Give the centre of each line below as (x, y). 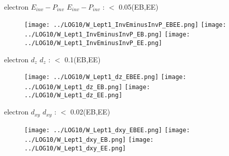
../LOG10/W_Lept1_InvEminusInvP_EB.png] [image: (107, 35)
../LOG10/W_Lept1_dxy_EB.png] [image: (89, 140)
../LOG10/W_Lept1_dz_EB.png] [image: (87, 87)
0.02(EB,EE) (90, 112)
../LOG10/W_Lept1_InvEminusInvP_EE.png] (93, 43)
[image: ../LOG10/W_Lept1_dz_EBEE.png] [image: (105, 77)
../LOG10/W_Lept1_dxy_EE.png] (75, 148)
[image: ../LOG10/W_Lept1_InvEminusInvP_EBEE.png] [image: (125, 25)
